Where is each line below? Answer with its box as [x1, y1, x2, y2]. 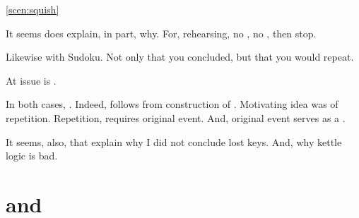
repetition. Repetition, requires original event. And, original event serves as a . [6, 110, 346, 125]
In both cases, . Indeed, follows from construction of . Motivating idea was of [6, 97, 339, 111]
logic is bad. [6, 148, 58, 163]
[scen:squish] [6, 2, 59, 16]
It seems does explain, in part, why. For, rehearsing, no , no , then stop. [6, 25, 317, 40]
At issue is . [6, 73, 57, 87]
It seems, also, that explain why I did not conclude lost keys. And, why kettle [6, 134, 342, 149]
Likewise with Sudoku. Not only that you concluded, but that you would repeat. [6, 49, 354, 64]
